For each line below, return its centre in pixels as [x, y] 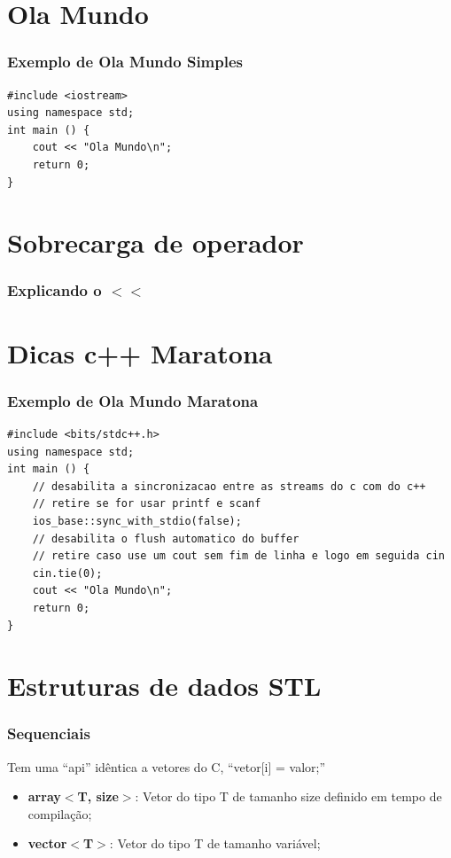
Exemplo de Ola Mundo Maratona [133, 400]
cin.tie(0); [67, 573]
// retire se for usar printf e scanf [147, 504]
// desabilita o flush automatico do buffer [166, 538]
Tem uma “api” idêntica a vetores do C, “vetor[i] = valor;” [167, 766]
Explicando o [54, 290]
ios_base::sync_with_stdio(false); [137, 521]
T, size [98, 796]
